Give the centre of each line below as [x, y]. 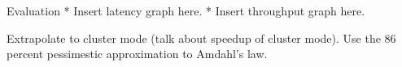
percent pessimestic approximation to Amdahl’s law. [137, 54]
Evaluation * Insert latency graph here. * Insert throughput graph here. [186, 10]
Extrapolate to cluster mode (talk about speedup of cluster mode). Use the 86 [201, 38]
